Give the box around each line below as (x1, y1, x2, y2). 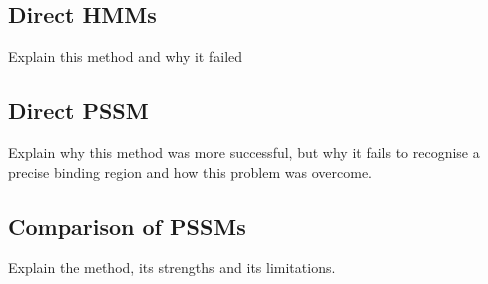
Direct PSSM (8, 95, 149, 126)
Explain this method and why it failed (8, 46, 243, 67)
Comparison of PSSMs (8, 210, 246, 241)
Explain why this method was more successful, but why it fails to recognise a (8, 142, 480, 162)
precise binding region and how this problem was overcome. (8, 161, 372, 182)
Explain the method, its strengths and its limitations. (8, 257, 336, 278)
